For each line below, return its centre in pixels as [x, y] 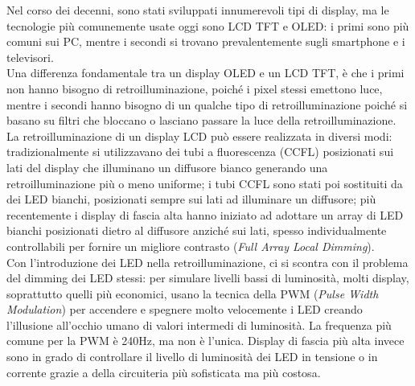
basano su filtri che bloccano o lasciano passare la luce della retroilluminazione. [201, 120]
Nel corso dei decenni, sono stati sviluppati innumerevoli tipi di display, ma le [198, 10]
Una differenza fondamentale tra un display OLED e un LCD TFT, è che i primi [205, 73]
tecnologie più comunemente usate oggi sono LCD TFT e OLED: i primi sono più [208, 25]
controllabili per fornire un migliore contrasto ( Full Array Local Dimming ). [191, 246]
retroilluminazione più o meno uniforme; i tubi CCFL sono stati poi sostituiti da [205, 183]
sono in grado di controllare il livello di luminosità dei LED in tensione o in [192, 357]
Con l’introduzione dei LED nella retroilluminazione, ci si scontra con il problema [207, 262]
